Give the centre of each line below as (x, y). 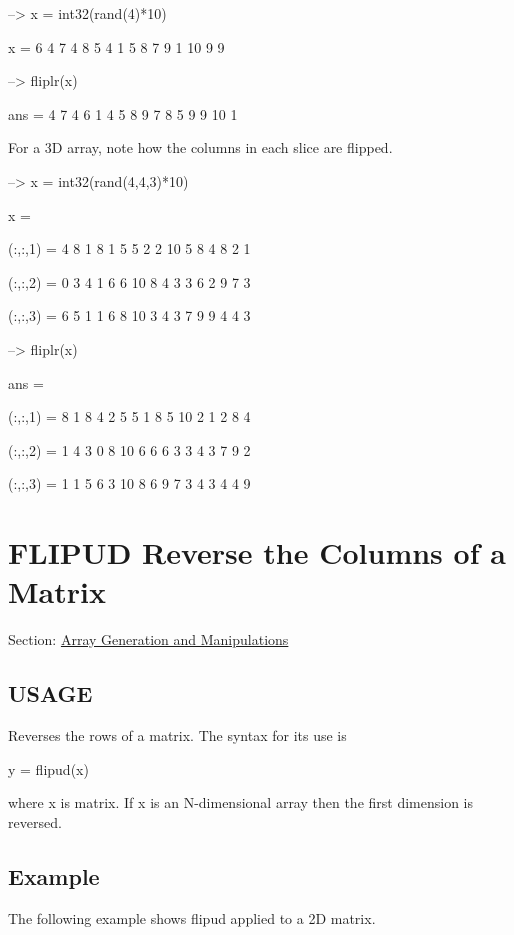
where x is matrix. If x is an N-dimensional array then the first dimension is (241, 802)
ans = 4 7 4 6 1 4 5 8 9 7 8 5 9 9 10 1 (123, 113)
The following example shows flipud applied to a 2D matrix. (192, 917)
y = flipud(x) (48, 768)
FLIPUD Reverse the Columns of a (257, 552)
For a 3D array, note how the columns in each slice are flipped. (200, 147)
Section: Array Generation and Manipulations (148, 639)
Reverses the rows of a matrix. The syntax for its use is (177, 735)
